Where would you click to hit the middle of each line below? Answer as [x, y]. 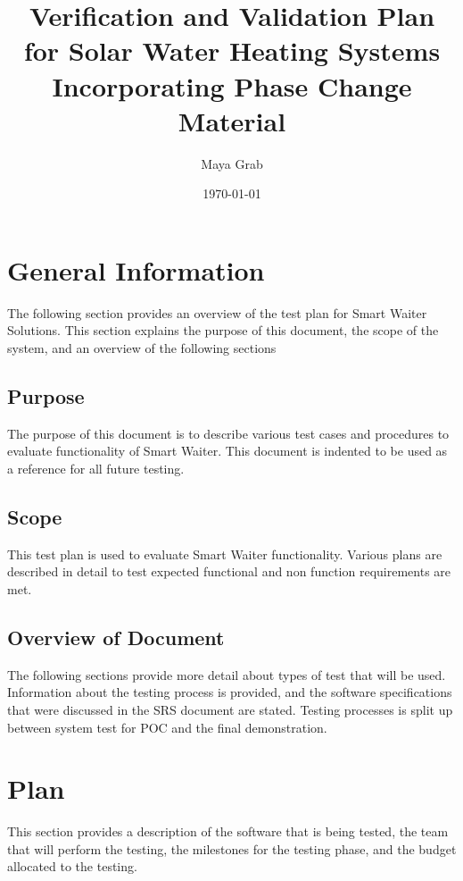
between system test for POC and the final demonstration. [167, 727]
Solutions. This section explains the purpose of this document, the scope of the [223, 330]
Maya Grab [232, 163]
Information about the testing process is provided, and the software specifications [230, 692]
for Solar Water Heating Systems [232, 50]
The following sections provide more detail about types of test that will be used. [227, 674]
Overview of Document [116, 637]
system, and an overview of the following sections [142, 348]
